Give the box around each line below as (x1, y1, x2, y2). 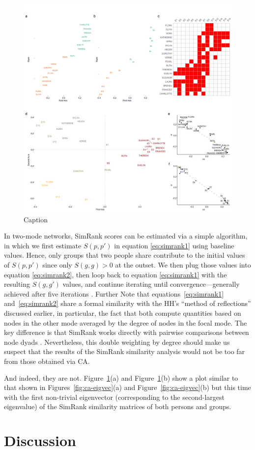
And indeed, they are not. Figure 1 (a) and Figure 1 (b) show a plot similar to (4, 372, 238, 383)
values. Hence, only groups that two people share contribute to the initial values (4, 250, 245, 260)
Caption (24, 214, 48, 224)
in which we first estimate (4, 240, 82, 250)
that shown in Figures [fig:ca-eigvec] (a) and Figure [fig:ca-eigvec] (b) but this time (4, 382, 251, 392)
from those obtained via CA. (4, 356, 90, 366)
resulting (4, 279, 30, 289)
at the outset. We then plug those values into (115, 259, 251, 270)
